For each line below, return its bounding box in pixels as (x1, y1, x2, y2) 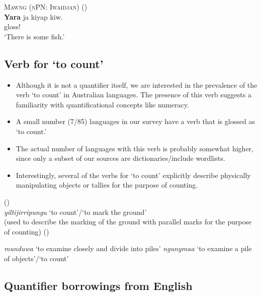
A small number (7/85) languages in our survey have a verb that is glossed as (16, 116, 255, 127)
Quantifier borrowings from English (4, 277, 193, 293)
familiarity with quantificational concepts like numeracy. (16, 99, 189, 109)
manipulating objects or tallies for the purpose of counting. (16, 180, 198, 190)
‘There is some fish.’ (4, 31, 65, 41)
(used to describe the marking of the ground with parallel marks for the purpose (4, 216, 252, 227)
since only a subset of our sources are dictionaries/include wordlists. (16, 153, 225, 163)
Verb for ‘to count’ (4, 55, 104, 71)
